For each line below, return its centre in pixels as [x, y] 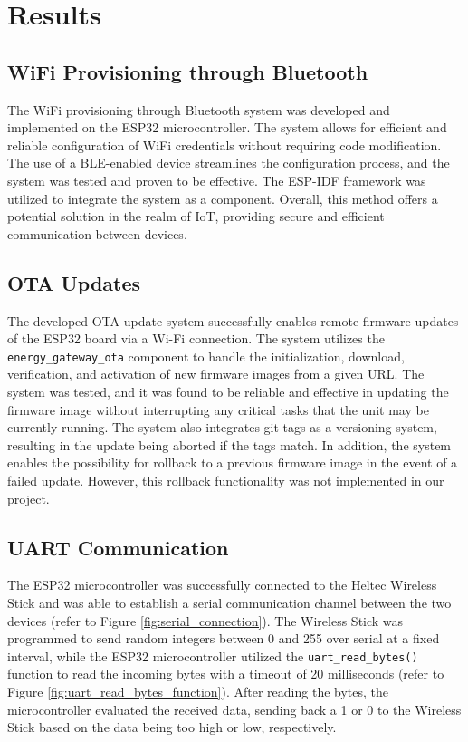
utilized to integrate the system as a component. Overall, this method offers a [223, 198]
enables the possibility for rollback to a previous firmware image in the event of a [233, 463]
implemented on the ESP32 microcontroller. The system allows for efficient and [227, 127]
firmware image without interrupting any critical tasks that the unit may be [218, 409]
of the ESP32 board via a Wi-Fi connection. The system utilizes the [196, 338]
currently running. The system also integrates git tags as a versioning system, [222, 427]
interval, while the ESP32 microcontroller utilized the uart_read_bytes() [213, 655]
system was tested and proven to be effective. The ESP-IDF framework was [217, 180]
